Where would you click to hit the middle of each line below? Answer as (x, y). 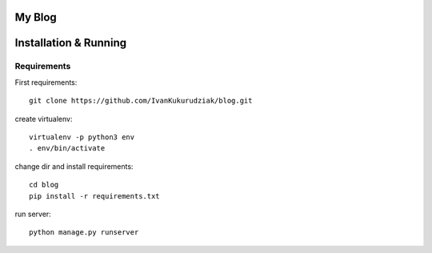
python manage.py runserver (84, 233)
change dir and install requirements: (74, 166)
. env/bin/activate (67, 149)
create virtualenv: (44, 118)
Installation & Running (71, 43)
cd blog (44, 185)
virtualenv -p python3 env (82, 137)
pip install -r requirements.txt (94, 196)
